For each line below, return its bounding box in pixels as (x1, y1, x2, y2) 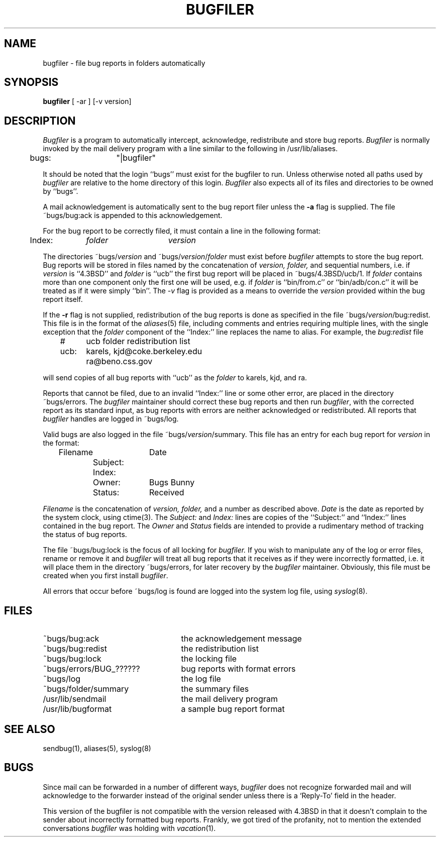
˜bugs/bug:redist (43, 644, 107, 654)
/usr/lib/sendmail (43, 694, 106, 704)
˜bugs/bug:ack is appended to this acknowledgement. (43, 211, 223, 220)
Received (149, 487, 184, 498)
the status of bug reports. (43, 530, 127, 539)
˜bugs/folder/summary (43, 684, 129, 694)
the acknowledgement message (181, 634, 302, 644)
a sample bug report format (181, 704, 285, 714)
